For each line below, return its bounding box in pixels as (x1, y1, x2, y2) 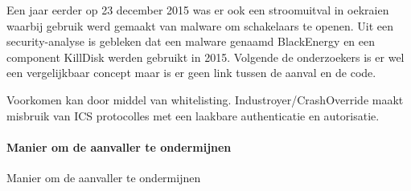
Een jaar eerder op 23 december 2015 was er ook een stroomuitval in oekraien (6, 2, 389, 18)
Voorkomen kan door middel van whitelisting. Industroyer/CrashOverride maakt (6, 91, 404, 108)
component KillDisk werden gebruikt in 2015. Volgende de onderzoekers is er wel (6, 48, 405, 65)
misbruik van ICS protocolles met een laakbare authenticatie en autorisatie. (6, 107, 380, 124)
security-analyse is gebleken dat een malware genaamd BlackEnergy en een (6, 33, 376, 50)
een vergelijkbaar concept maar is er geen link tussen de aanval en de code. (6, 64, 376, 81)
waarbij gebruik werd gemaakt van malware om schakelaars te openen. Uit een (6, 17, 393, 34)
